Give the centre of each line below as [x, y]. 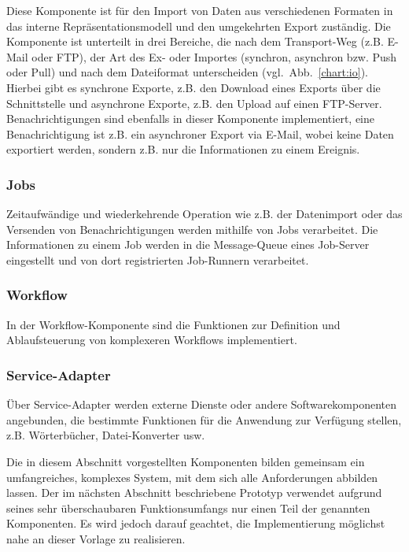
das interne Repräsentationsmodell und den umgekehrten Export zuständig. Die [199, 26]
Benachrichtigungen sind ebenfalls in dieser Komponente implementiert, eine [190, 119]
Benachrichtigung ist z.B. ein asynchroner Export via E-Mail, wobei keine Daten [200, 133]
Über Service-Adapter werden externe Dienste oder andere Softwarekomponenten [202, 404]
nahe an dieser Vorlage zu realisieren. [96, 538]
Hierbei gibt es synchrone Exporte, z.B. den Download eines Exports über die [193, 87]
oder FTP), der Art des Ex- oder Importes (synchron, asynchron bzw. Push [214, 56]
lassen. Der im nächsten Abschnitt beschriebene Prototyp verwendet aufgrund [194, 493]
